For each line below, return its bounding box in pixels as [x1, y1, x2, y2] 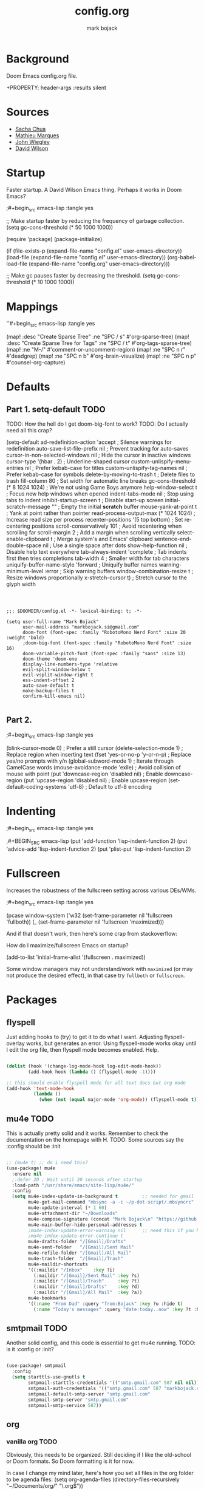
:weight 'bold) [6, 635, 45, 641]
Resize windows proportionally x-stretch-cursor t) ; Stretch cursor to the [6, 574, 187, 581]
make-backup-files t [22, 688, 75, 694]
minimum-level [6, 568, 44, 575]
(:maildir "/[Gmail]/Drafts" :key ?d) [33, 1284, 140, 1290]
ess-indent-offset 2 [22, 677, 75, 684]
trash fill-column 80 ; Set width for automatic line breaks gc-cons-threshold [6, 477, 196, 485]
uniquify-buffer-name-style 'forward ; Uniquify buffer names [6, 561, 158, 568]
